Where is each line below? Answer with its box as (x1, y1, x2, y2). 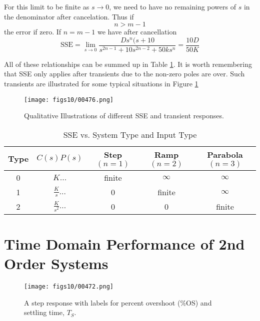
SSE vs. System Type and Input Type (63, 128, 197, 140)
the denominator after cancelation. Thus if (4, 11, 134, 21)
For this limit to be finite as (4, 1, 89, 11)
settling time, (24, 307, 64, 318)
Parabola (207, 148, 243, 160)
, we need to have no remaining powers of (109, 1, 236, 11)
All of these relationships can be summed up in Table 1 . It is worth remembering (4, 58, 252, 69)
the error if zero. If (4, 26, 61, 37)
